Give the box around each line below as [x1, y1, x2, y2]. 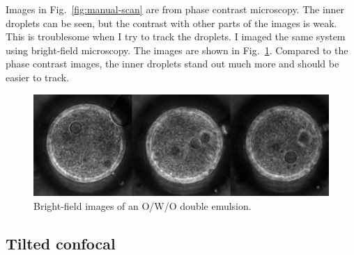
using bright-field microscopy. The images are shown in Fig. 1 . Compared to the [6, 42, 348, 57]
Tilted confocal [6, 232, 116, 254]
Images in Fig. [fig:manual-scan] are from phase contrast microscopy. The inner [6, 2, 345, 16]
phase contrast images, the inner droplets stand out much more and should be [6, 56, 339, 71]
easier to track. [6, 69, 70, 84]
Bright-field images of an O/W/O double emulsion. [33, 198, 252, 213]
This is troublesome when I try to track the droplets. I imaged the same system [6, 29, 346, 44]
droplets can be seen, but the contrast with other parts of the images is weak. [6, 15, 337, 30]
